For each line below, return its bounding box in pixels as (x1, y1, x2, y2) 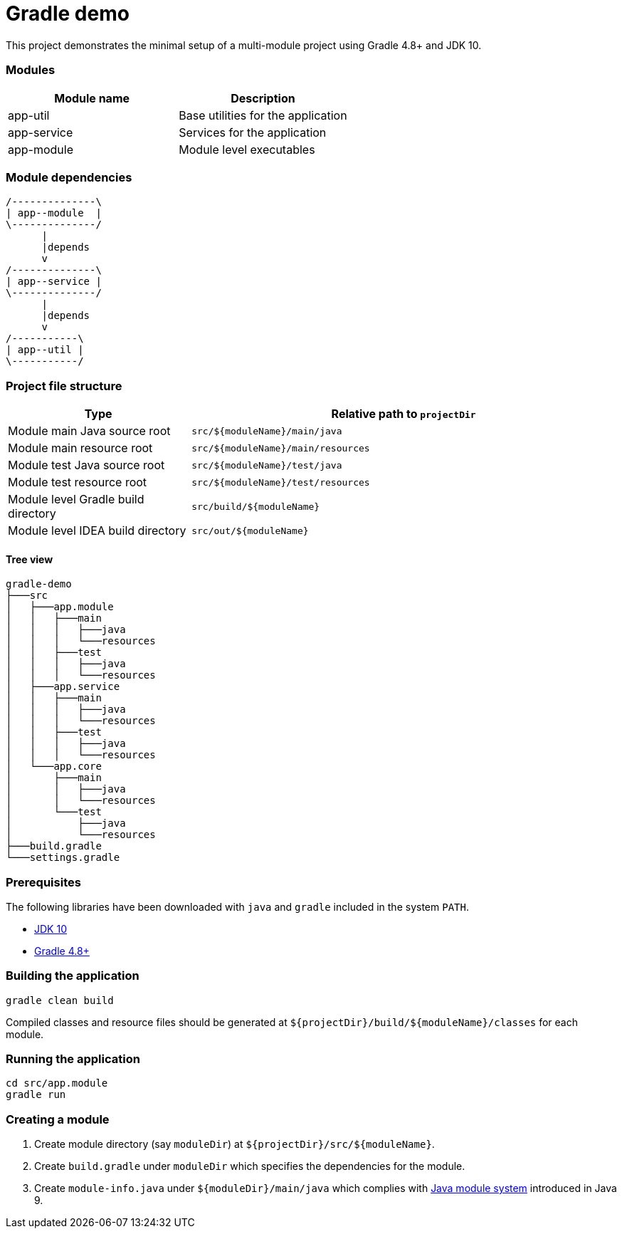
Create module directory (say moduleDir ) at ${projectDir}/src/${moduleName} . (34, 1138, 435, 1151)
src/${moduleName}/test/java (191, 459, 342, 471)
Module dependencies (6, 169, 132, 184)
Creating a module (6, 1112, 110, 1126)
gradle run (6, 1089, 66, 1101)
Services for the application (179, 125, 327, 140)
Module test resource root (8, 475, 147, 489)
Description (231, 90, 295, 105)
